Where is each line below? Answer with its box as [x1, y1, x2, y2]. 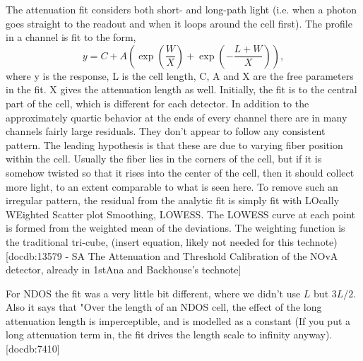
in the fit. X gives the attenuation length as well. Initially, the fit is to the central [6, 82, 357, 97]
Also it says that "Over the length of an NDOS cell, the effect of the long [6, 300, 322, 314]
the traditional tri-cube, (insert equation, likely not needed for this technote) [6, 234, 338, 249]
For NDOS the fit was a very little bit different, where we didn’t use [6, 285, 301, 300]
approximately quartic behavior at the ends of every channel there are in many [6, 110, 347, 124]
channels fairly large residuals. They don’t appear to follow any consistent [6, 124, 326, 138]
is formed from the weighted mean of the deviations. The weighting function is [6, 220, 345, 235]
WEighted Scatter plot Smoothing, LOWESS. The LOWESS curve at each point [6, 206, 355, 221]
